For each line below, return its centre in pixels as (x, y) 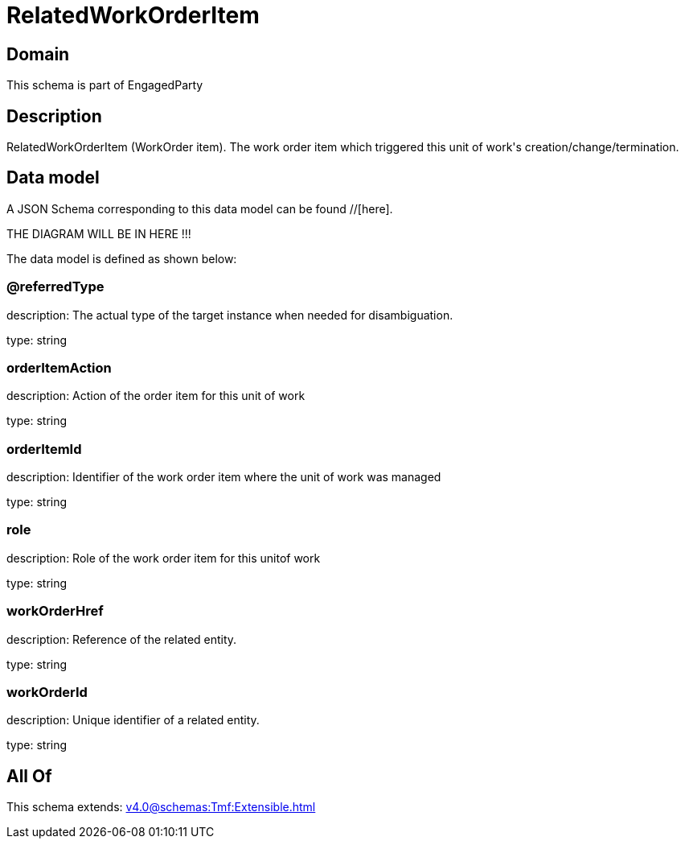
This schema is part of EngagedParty (105, 85)
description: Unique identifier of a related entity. (133, 720)
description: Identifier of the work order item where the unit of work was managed (224, 477)
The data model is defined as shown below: (122, 258)
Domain (38, 54)
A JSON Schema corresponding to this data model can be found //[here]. (200, 208)
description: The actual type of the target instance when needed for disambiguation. (230, 315)
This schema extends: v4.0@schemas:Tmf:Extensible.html (161, 807)
